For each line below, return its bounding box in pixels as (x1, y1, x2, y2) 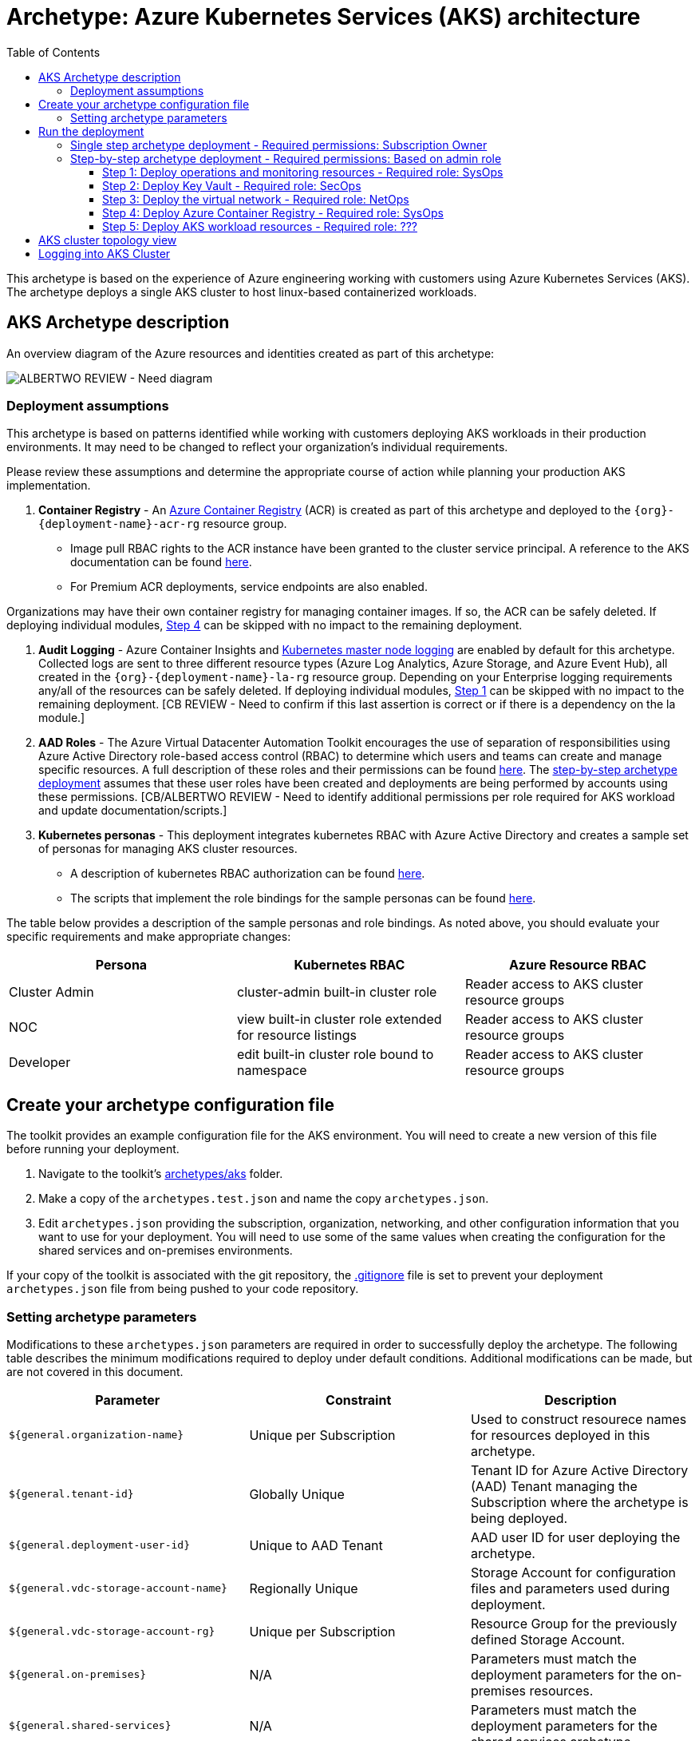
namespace (236, 1062, 307, 1079)
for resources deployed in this (470, 1426, 650, 1443)
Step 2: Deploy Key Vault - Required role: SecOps (102, 178, 361, 192)
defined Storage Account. (470, 1631, 626, 1648)
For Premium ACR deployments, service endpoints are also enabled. (70, 580, 428, 594)
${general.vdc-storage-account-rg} (9, 1625, 215, 1638)
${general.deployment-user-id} (9, 1539, 190, 1552)
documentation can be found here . (70, 555, 252, 569)
